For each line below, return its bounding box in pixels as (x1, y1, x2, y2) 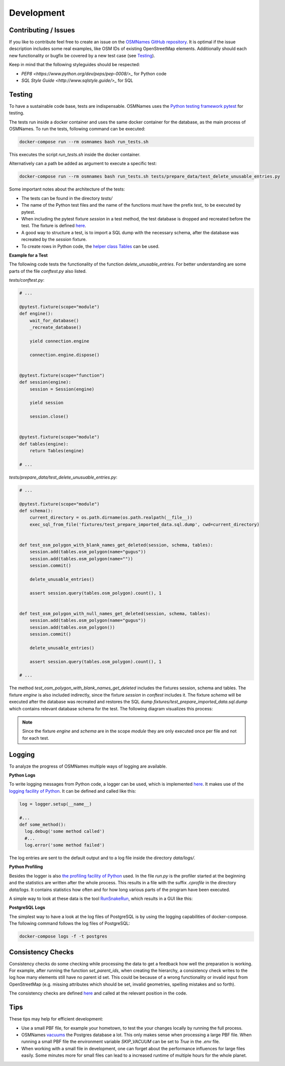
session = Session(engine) (29, 386, 95, 392)
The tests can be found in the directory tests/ (21, 195, 113, 201)
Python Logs (9, 772, 36, 778)
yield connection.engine (29, 338, 90, 344)
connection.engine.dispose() (29, 352, 100, 358)
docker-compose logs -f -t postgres (19, 934, 108, 939)
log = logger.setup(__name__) (19, 801, 92, 807)
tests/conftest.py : (9, 277, 45, 283)
